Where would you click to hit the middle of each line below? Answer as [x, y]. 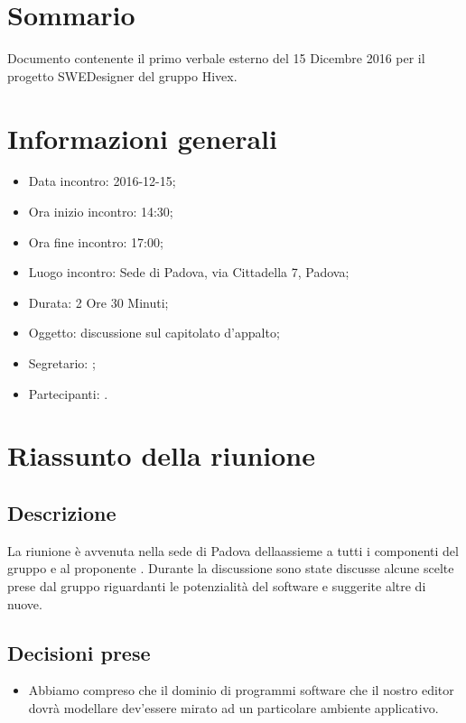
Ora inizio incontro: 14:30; [101, 212]
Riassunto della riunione [161, 455]
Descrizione [62, 512]
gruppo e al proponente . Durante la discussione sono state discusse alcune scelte [231, 568]
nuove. [25, 603]
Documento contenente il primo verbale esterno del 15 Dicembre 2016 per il [216, 58]
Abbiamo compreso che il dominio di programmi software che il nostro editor [241, 690]
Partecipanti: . [68, 393]
